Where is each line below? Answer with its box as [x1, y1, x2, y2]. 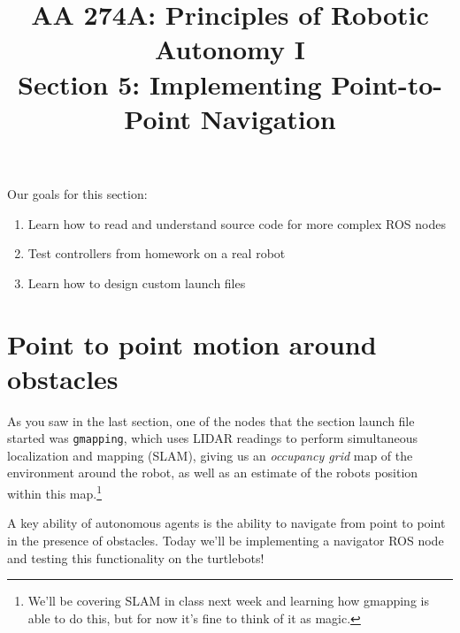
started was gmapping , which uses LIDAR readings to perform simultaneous [7, 429, 418, 447]
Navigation [200, 100, 336, 136]
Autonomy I [155, 31, 305, 67]
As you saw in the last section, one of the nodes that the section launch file [7, 411, 415, 430]
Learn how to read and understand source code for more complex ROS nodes [27, 214, 446, 233]
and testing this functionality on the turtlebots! [7, 548, 264, 567]
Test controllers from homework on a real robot [27, 244, 286, 263]
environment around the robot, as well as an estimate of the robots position [7, 463, 418, 482]
